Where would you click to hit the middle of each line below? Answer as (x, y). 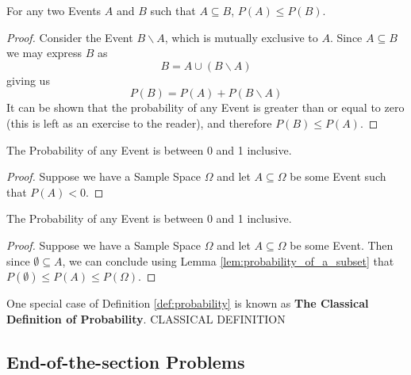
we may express (44, 53)
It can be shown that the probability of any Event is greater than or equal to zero (205, 107)
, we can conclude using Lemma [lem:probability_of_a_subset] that (228, 260)
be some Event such (338, 176)
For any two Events (54, 10)
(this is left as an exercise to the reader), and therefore (139, 122)
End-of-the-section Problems (126, 361)
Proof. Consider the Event (70, 37)
